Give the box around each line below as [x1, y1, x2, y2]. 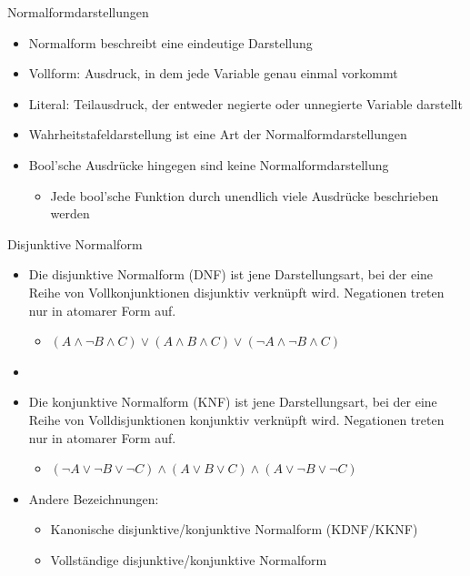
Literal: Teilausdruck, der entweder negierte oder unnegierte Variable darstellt [28, 94, 463, 113]
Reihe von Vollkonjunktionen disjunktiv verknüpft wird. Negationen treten [28, 282, 445, 301]
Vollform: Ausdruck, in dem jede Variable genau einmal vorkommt [28, 64, 398, 83]
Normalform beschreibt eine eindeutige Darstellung [28, 33, 313, 52]
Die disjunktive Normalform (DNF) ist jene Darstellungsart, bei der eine [28, 265, 434, 284]
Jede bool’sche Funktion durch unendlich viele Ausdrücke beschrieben [50, 186, 439, 205]
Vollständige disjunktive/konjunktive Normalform [50, 550, 327, 569]
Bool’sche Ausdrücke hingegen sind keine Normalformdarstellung [28, 155, 389, 174]
